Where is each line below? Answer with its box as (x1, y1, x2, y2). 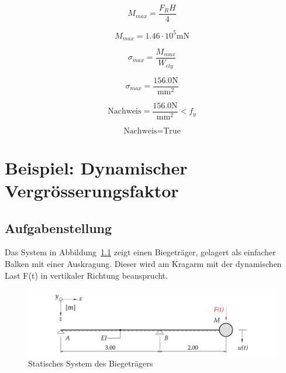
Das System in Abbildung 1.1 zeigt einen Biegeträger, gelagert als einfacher (5, 246, 276, 258)
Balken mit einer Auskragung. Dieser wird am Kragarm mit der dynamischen (5, 258, 282, 270)
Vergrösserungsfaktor (5, 179, 179, 203)
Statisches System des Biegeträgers (28, 357, 153, 369)
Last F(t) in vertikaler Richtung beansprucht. (5, 269, 168, 281)
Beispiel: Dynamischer (5, 155, 188, 179)
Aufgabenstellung (5, 218, 112, 237)
